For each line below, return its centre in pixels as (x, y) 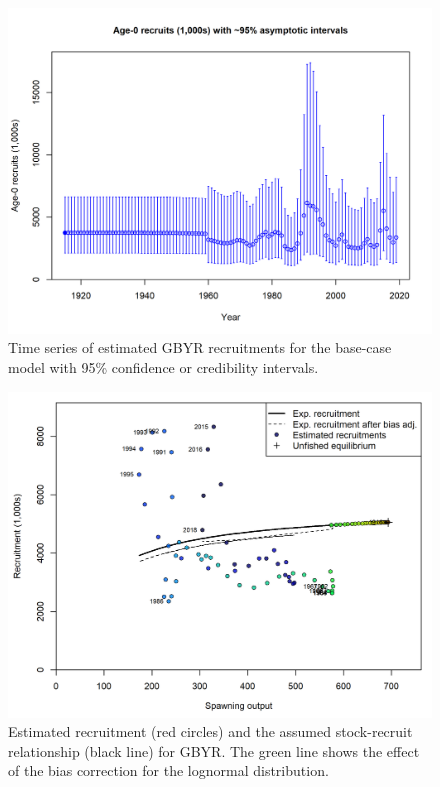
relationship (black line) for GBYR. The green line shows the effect (214, 750)
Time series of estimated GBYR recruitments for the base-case (200, 347)
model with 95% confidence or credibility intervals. (163, 367)
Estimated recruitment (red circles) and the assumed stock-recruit (210, 731)
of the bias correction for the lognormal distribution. (168, 770)
